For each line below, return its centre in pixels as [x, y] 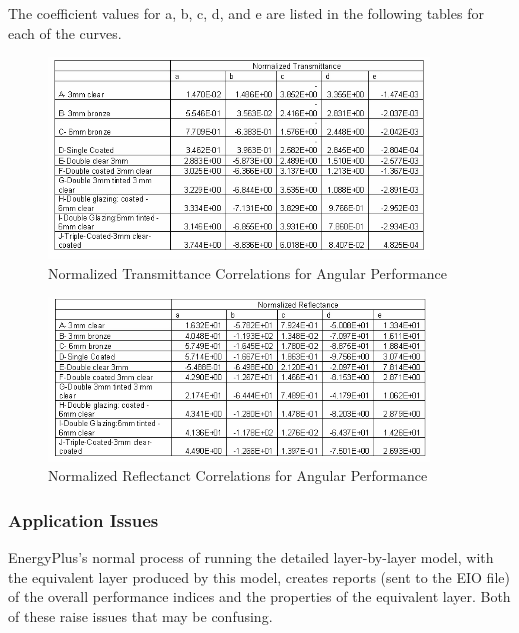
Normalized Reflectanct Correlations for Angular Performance [238, 475]
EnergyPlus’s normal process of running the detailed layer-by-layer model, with [251, 557]
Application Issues [83, 519]
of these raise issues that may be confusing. [140, 615]
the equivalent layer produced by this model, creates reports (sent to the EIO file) [259, 576]
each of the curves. [65, 32]
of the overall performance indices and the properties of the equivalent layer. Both [259, 596]
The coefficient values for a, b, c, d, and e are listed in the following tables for [246, 13]
